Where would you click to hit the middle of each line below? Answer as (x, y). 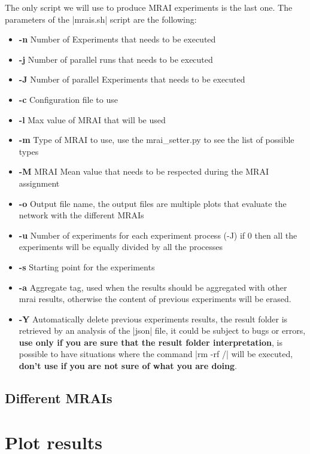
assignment (39, 183)
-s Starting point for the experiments (87, 266)
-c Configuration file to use (68, 99)
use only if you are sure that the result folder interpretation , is (151, 342)
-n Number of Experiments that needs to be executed (117, 39)
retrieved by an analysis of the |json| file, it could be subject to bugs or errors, (162, 330)
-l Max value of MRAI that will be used (92, 119)
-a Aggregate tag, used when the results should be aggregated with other (153, 287)
